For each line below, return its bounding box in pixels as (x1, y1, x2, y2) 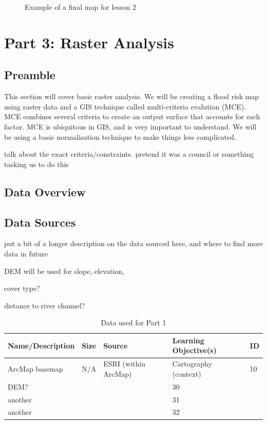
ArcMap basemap (8, 363, 63, 374)
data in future (4, 248, 48, 259)
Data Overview (4, 183, 86, 199)
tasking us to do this (4, 158, 69, 169)
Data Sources (4, 214, 76, 230)
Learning (172, 335, 204, 345)
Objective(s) (172, 345, 217, 356)
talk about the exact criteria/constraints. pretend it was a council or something (4, 149, 254, 159)
